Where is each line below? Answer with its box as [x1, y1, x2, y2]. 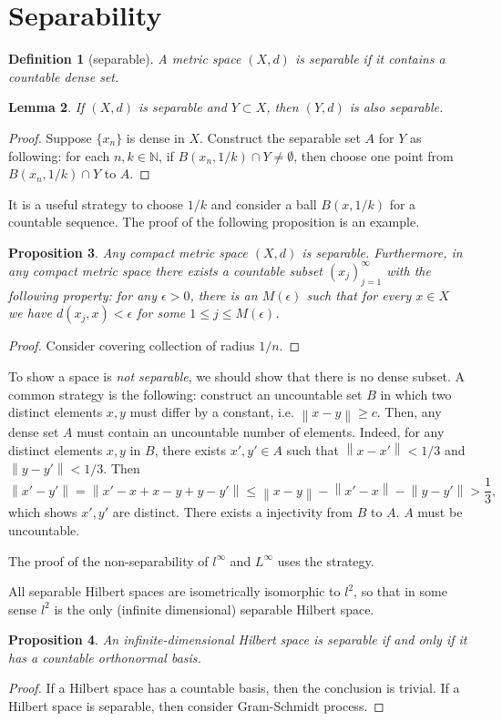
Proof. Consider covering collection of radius [8, 336, 255, 355]
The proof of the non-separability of [8, 551, 209, 570]
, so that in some [353, 582, 447, 601]
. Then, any [376, 402, 442, 421]
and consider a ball [210, 194, 317, 213]
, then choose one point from [293, 146, 454, 165]
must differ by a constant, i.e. [129, 402, 294, 421]
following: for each [8, 146, 110, 165]
